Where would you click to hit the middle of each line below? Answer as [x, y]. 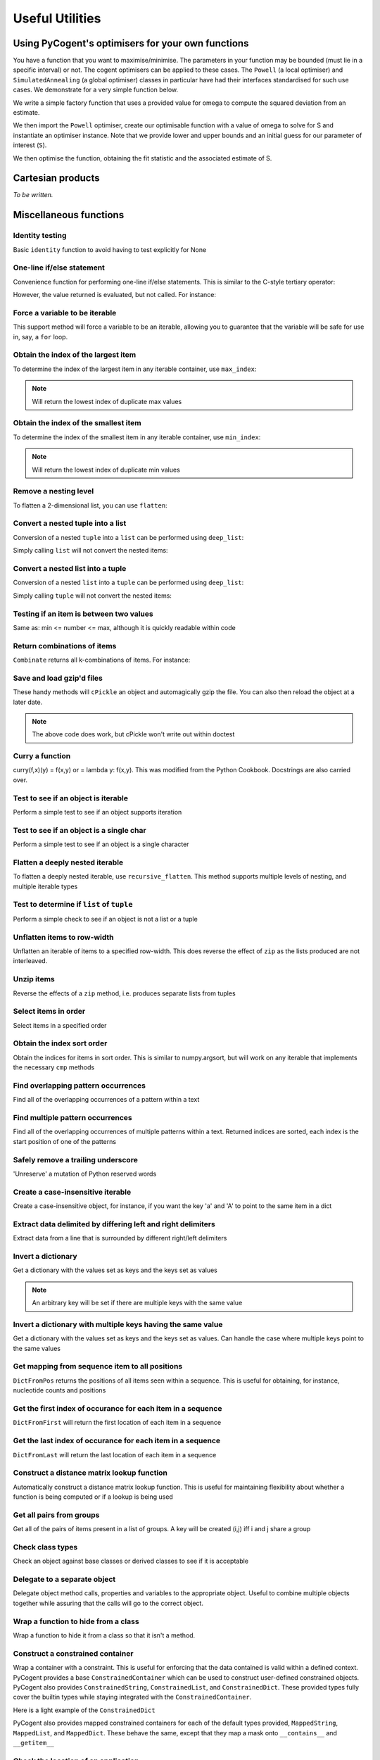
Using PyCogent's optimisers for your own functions [131, 43]
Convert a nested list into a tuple [70, 568]
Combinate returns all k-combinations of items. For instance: [102, 660]
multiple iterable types [45, 886]
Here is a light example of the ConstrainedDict [84, 1710]
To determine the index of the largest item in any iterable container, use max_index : [135, 369]
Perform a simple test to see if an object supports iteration [97, 812]
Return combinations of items [65, 646]
